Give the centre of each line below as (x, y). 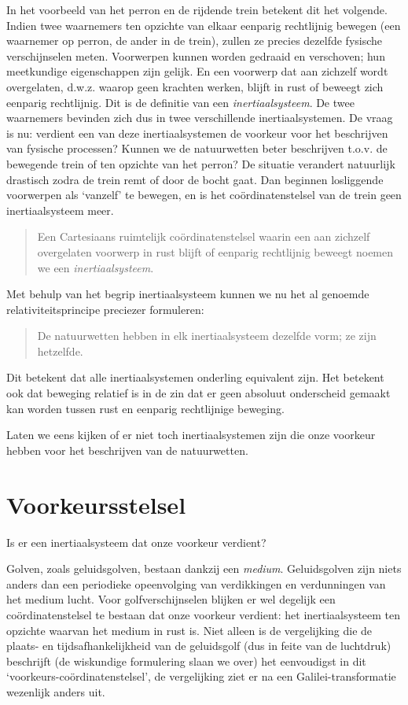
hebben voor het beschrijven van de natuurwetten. (127, 450)
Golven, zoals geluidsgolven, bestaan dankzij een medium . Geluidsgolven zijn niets (204, 568)
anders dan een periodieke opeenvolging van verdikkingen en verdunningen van (196, 583)
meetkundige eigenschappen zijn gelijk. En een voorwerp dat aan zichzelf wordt (197, 71)
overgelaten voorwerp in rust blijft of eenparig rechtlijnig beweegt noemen (215, 251)
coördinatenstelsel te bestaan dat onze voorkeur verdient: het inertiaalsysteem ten (204, 614)
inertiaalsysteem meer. (60, 210)
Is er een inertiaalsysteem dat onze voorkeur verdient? (136, 542)
